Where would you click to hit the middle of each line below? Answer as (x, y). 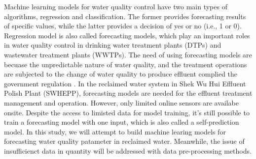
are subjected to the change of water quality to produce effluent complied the (121, 74)
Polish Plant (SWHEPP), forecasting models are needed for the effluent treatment (128, 93)
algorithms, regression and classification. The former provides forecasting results (125, 16)
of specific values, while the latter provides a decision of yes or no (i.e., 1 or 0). (123, 26)
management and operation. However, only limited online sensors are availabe (121, 102)
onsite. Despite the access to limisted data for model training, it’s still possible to (127, 112)
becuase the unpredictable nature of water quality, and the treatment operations (126, 64)
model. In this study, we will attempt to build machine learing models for (115, 131)
